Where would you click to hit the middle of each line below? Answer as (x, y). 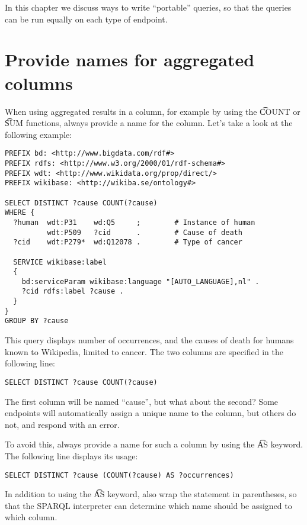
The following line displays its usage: (71, 455)
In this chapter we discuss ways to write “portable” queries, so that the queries (148, 7)
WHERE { (20, 213)
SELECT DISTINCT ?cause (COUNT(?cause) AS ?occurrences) (119, 475)
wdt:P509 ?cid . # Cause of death (145, 232)
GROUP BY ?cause (37, 321)
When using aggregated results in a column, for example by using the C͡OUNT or (153, 111)
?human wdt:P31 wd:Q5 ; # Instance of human (134, 222)
